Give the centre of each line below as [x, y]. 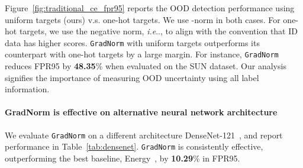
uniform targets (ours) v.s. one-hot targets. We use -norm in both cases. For [143, 19]
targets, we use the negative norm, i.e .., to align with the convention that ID [158, 31]
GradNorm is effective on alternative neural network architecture [141, 112]
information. [27, 89]
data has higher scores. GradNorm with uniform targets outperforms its [132, 42]
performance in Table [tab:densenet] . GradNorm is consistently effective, [134, 146]
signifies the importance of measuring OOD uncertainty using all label [132, 77]
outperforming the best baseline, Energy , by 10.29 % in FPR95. [123, 158]
